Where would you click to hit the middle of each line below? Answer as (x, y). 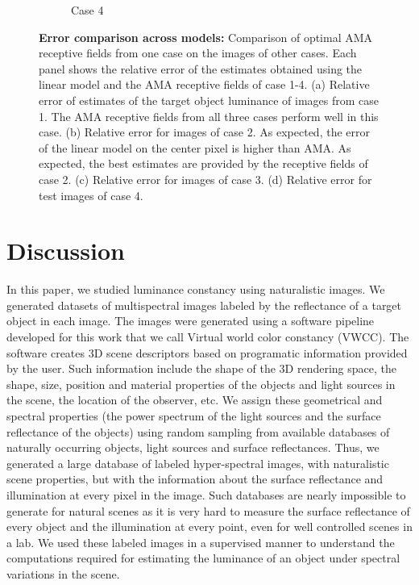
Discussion (66, 251)
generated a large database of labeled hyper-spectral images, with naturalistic (198, 463)
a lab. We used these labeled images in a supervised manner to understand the (201, 542)
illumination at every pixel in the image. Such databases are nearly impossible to (206, 494)
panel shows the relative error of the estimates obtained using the (201, 68)
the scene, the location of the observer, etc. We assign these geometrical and (195, 400)
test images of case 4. (91, 195)
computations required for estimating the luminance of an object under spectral (203, 558)
